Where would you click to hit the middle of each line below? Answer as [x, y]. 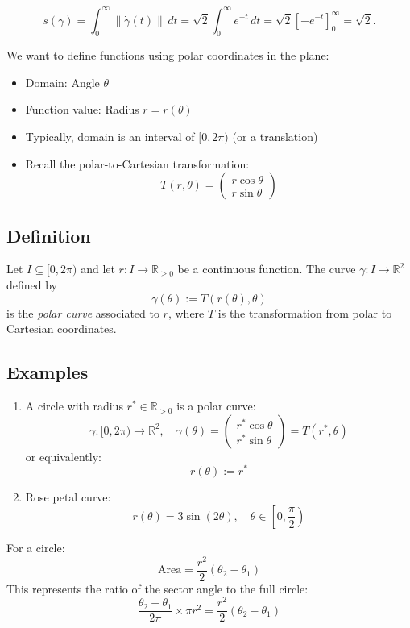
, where [186, 312]
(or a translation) [275, 137]
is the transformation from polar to [305, 312]
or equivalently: [63, 456]
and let [98, 269]
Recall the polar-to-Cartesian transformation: [137, 163]
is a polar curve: [216, 406]
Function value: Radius [82, 109]
